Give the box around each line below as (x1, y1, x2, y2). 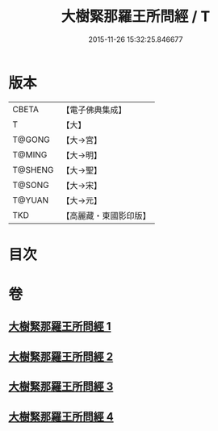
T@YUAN (12, 195, 49, 206)
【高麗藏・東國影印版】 (61, 210, 151, 221)
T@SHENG (12, 164, 54, 175)
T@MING (12, 149, 48, 160)
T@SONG (12, 179, 50, 190)
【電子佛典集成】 (61, 104, 127, 115)
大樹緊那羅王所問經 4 (8, 409, 115, 424)
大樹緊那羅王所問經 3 (8, 380, 114, 394)
